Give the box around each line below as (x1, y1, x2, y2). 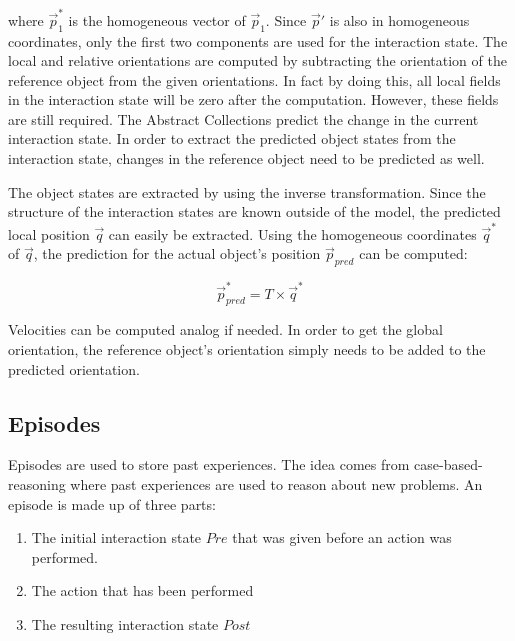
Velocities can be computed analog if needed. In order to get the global (8, 319, 443, 340)
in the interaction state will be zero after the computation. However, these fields (8, 89, 499, 110)
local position (8, 223, 90, 244)
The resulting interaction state (31, 614, 219, 635)
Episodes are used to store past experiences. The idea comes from (8, 454, 410, 475)
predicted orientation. (8, 358, 140, 379)
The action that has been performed (31, 580, 254, 601)
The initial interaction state (31, 527, 202, 548)
